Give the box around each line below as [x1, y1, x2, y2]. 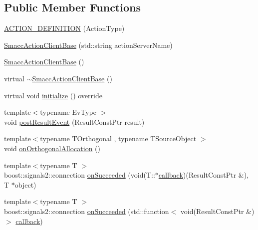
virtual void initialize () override [4, 90, 102, 100]
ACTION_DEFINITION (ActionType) [4, 23, 125, 33]
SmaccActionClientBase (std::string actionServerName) [4, 39, 173, 50]
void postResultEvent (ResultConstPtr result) [4, 116, 145, 127]
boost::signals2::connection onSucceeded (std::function [4, 206, 169, 216]
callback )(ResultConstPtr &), [158, 170, 249, 180]
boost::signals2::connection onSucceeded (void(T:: [4, 170, 155, 180]
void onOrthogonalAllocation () [4, 143, 100, 153]
